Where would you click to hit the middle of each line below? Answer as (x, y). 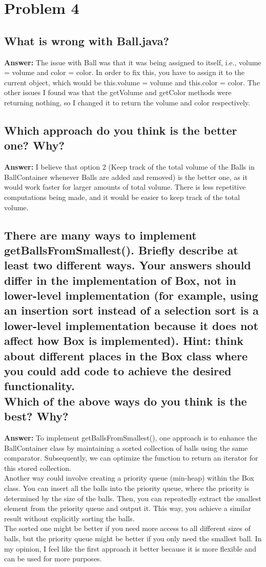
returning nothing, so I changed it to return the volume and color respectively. (127, 102)
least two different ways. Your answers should (128, 265)
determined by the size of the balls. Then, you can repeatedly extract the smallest (133, 498)
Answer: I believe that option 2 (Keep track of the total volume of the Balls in (129, 167)
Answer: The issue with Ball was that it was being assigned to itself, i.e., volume (133, 62)
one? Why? (34, 145)
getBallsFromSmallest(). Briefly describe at (121, 250)
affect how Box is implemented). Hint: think (124, 341)
